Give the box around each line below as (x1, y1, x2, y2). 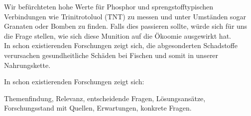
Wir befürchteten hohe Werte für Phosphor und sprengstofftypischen (4, 1, 214, 11)
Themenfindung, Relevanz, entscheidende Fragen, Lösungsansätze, (4, 93, 206, 103)
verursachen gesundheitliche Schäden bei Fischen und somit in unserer (4, 50, 219, 60)
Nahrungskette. (4, 59, 51, 70)
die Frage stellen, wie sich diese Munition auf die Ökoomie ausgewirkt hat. (4, 30, 231, 41)
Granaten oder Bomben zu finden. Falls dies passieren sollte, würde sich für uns (4, 21, 248, 31)
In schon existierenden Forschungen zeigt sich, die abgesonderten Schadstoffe (4, 40, 238, 51)
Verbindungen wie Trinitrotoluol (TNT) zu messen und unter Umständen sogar (4, 11, 246, 21)
